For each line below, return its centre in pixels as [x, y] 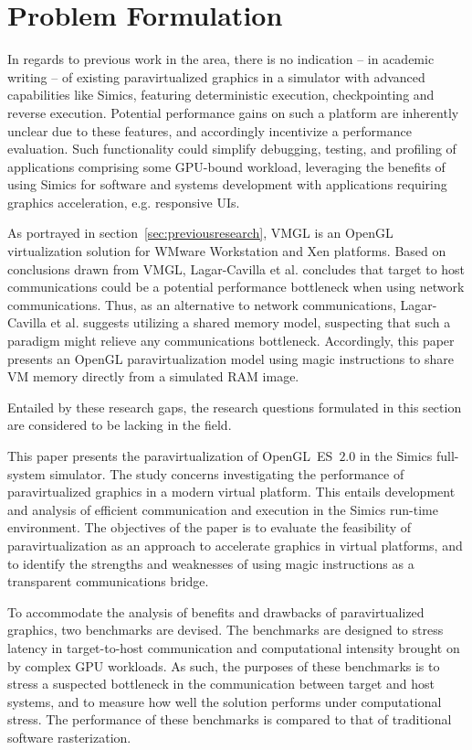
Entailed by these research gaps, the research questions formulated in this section [235, 407]
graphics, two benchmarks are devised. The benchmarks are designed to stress [226, 630]
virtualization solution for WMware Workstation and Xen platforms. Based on [227, 251]
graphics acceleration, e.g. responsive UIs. [124, 202]
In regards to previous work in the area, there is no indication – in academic [221, 59]
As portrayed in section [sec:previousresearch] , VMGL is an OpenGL [200, 233]
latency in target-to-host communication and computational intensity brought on [234, 647]
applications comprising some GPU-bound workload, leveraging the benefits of [226, 166]
